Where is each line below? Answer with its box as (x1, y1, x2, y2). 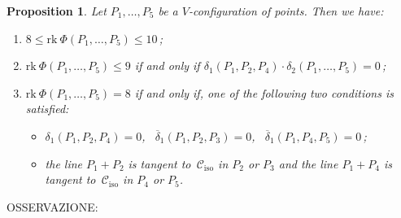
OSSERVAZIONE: (7, 198, 98, 215)
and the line (278, 155, 338, 172)
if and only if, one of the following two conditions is (134, 84, 394, 101)
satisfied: (25, 100, 69, 117)
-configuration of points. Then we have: (188, 2, 384, 19)
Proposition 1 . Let (7, 2, 107, 19)
